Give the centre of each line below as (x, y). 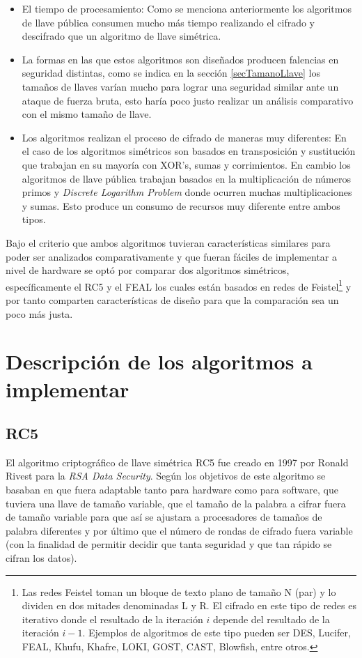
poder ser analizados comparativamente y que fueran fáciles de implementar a (172, 256)
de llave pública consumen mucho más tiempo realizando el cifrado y (168, 22)
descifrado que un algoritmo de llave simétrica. (121, 36)
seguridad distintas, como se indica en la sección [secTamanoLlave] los (171, 73)
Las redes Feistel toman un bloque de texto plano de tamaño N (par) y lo (179, 591)
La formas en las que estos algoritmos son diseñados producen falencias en (180, 59)
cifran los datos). (41, 558)
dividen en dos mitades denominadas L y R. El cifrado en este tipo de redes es (189, 605)
